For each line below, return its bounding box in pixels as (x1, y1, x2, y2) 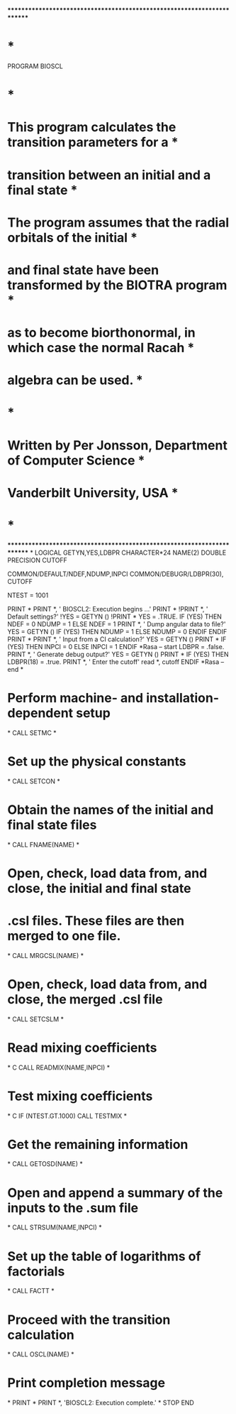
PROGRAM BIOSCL (7, 62, 64, 70)
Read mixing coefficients (7, 1040, 157, 1055)
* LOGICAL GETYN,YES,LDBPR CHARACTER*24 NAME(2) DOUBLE (29, 548, 227, 557)
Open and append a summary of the (7, 1185, 223, 1201)
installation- (146, 690, 220, 706)
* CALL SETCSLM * (7, 1015, 64, 1023)
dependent (7, 705, 74, 721)
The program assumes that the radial (7, 214, 230, 230)
